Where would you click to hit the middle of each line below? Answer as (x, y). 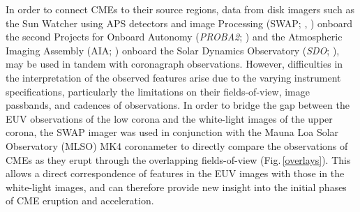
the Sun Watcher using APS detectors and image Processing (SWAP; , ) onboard (179, 23)
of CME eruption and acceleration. (80, 200)
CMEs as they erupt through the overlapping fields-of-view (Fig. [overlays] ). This (178, 159)
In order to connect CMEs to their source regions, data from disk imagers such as (180, 9)
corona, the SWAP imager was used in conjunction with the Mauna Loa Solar (172, 132)
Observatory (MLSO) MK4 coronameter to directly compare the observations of (177, 145)
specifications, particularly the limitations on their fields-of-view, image (158, 91)
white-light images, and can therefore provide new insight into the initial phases (176, 187)
